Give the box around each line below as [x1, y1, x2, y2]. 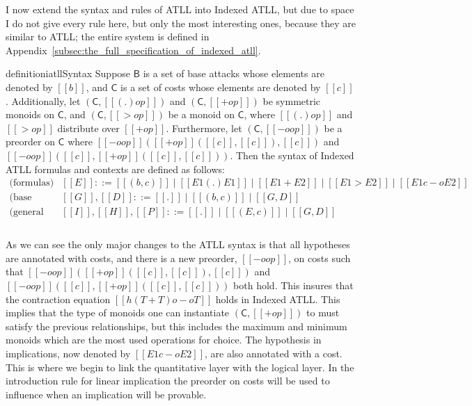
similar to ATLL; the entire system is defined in [6, 29, 210, 44]
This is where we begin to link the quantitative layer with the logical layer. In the [6, 359, 354, 374]
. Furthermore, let [166, 120, 242, 135]
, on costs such [288, 250, 351, 265]
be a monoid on [168, 107, 235, 122]
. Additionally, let [6, 93, 81, 108]
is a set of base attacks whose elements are [143, 66, 324, 81]
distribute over [57, 120, 120, 135]
